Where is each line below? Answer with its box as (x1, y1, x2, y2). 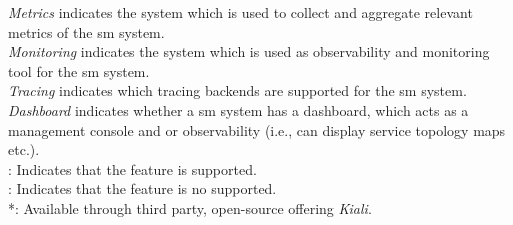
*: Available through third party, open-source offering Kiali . (8, 197, 372, 218)
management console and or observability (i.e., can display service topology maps (8, 119, 506, 140)
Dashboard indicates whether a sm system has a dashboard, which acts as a (8, 99, 469, 120)
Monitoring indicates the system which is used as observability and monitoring (8, 41, 490, 62)
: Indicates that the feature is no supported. (8, 178, 277, 199)
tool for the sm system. (8, 60, 150, 81)
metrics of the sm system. (8, 21, 165, 42)
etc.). (8, 139, 40, 160)
